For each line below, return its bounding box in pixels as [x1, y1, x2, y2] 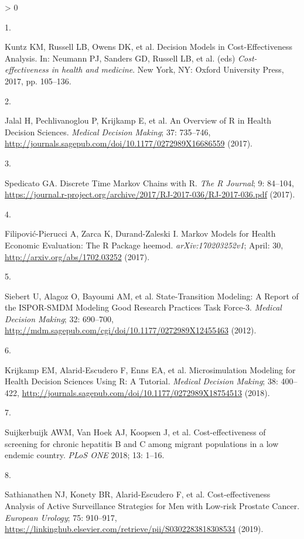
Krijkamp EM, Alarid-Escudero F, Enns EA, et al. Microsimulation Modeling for [5, 363, 296, 376]
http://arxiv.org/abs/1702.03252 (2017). [5, 250, 150, 262]
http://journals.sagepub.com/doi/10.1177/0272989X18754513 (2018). [22, 386, 270, 398]
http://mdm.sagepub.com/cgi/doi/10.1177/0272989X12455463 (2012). [5, 324, 257, 336]
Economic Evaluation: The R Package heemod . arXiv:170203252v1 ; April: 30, [5, 238, 283, 251]
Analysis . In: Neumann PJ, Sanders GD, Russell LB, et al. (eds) [5, 52, 235, 64]
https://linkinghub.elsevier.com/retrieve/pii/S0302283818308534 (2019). [5, 523, 264, 535]
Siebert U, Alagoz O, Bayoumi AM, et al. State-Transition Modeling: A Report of [5, 289, 299, 302]
